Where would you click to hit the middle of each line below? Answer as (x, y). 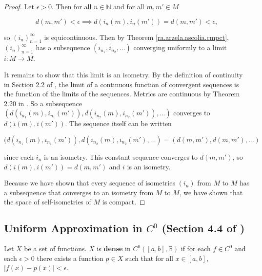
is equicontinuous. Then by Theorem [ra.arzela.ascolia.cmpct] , (136, 37)
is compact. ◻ (124, 202)
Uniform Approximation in (73, 228)
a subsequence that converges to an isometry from (79, 192)
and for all (129, 6)
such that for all (149, 258)
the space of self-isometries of (48, 202)
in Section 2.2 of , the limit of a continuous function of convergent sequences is (121, 84)
